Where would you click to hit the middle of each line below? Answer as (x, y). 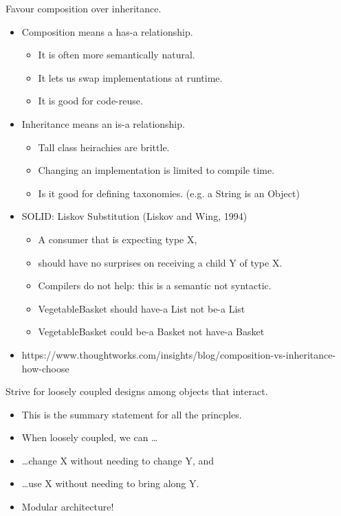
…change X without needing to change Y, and (118, 460)
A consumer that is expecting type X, (118, 239)
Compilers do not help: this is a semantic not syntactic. (155, 285)
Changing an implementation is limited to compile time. (156, 170)
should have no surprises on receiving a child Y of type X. (160, 262)
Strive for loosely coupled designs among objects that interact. (137, 391)
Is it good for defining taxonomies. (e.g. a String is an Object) (169, 193)
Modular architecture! (68, 507)
